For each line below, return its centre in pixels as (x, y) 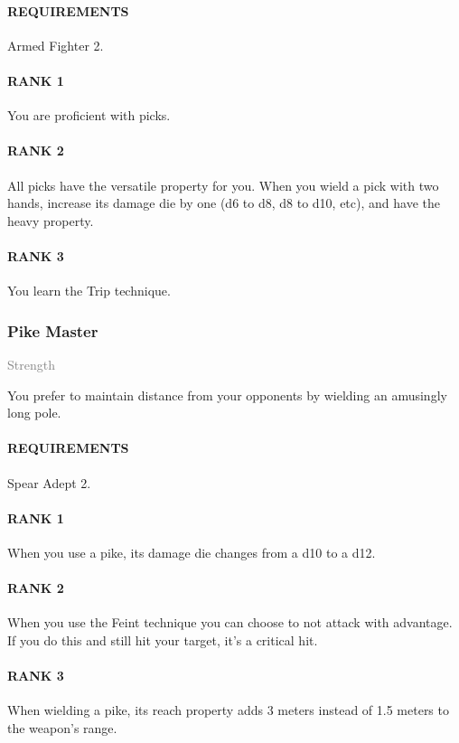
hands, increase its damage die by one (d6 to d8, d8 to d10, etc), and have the (224, 203)
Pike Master (53, 330)
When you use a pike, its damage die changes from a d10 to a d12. (192, 552)
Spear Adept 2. (49, 482)
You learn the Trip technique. (89, 291)
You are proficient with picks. (89, 115)
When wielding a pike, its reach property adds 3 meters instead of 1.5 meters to (228, 710)
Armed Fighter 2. (56, 45)
